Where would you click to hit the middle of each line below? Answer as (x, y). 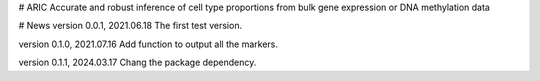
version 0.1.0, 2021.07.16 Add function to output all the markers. (148, 44)
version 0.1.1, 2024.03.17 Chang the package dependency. (137, 62)
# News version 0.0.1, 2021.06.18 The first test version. (130, 26)
